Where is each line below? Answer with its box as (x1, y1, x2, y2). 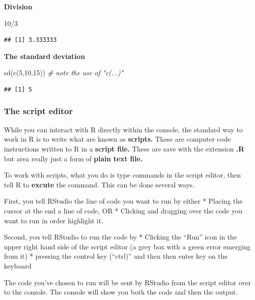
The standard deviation (4, 51, 85, 61)
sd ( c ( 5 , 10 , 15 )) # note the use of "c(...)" (4, 67, 123, 78)
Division (4, 1, 32, 11)
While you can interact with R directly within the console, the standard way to (4, 124, 243, 134)
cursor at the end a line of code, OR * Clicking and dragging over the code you (4, 205, 242, 215)
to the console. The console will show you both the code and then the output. (4, 287, 238, 297)
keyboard (4, 260, 32, 270)
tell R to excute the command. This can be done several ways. (4, 179, 195, 189)
